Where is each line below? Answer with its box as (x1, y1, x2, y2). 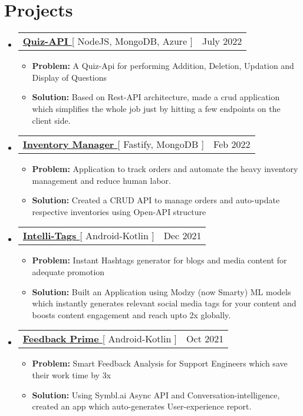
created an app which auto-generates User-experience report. (32, 400, 252, 412)
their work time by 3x (32, 369, 111, 381)
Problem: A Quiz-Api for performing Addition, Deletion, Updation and (32, 60, 294, 72)
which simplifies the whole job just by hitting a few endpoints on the (32, 102, 281, 114)
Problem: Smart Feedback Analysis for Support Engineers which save (32, 357, 288, 369)
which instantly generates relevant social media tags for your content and (32, 297, 297, 309)
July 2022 (202, 34, 242, 48)
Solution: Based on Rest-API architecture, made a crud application (32, 91, 280, 103)
